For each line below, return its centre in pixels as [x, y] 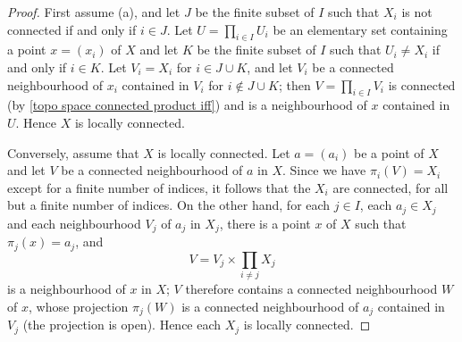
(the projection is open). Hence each [122, 325]
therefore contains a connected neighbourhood [311, 289]
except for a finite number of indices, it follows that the [159, 187]
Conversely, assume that [73, 152]
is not [417, 12]
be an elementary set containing [360, 29]
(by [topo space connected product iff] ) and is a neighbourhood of [187, 105]
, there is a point [265, 223]
